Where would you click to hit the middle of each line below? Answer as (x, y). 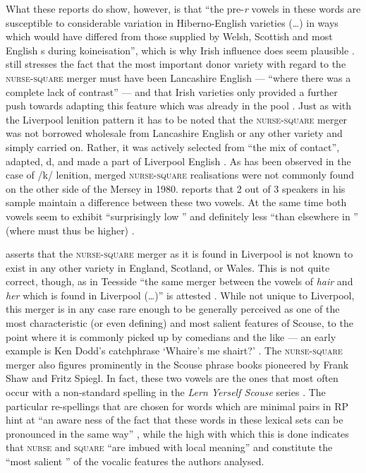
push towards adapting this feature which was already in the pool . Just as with (179, 106)
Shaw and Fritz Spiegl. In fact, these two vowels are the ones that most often (172, 378)
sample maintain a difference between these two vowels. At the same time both (176, 202)
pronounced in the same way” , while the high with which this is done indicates (177, 433)
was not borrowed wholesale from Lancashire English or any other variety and (174, 133)
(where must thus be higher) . (70, 230)
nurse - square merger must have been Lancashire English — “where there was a (178, 77)
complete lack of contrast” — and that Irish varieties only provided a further (172, 91)
